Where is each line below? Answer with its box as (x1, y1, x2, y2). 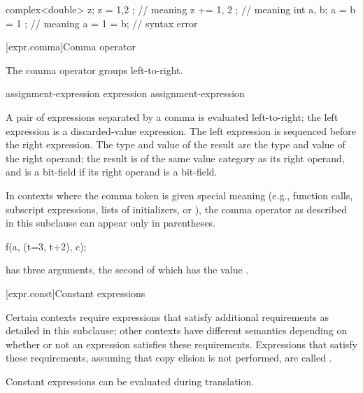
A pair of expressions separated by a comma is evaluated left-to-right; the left (6, 109, 339, 124)
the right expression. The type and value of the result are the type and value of (6, 137, 346, 152)
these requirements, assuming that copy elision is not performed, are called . (6, 350, 332, 365)
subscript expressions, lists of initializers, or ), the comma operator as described (6, 201, 347, 216)
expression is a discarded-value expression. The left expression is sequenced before (6, 123, 357, 138)
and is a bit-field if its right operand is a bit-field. (6, 164, 218, 179)
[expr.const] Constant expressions (6, 285, 145, 300)
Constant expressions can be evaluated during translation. (6, 373, 255, 388)
